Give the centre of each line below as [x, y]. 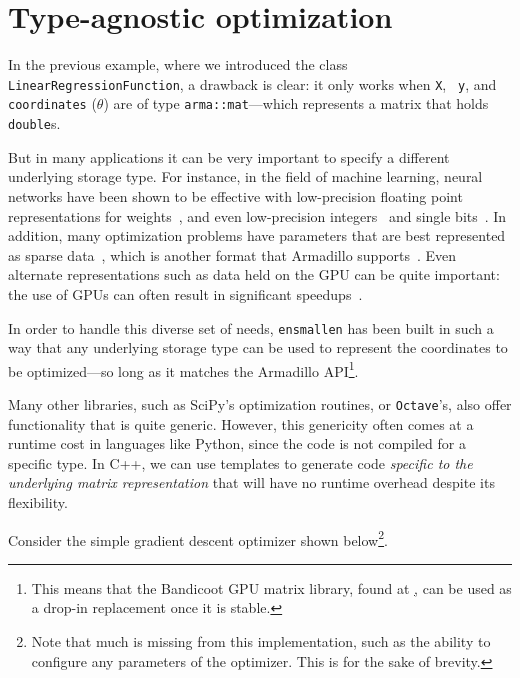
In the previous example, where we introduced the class [178, 64]
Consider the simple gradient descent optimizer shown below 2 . [198, 538]
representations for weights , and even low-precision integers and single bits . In [257, 215]
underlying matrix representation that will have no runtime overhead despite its [251, 482]
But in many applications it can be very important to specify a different [229, 156]
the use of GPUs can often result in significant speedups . [185, 293]
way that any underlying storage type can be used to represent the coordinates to [258, 347]
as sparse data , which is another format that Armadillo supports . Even [232, 254]
